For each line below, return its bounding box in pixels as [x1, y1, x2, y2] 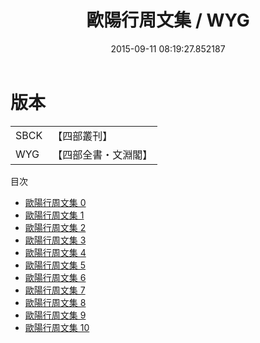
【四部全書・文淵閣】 [52, 147, 153, 161]
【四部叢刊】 [52, 129, 113, 143]
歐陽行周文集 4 [24, 246, 87, 258]
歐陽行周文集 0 [24, 196, 87, 208]
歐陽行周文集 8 [24, 296, 87, 308]
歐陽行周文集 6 [24, 271, 87, 283]
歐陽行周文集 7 [24, 284, 86, 296]
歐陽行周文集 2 [24, 221, 87, 233]
